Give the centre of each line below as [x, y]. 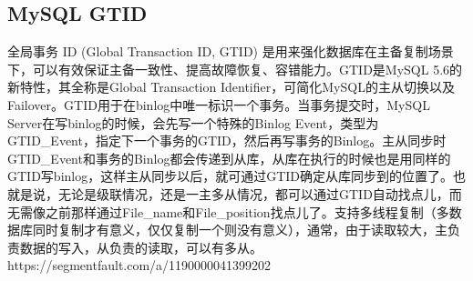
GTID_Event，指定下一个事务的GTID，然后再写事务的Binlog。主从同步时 [227, 140]
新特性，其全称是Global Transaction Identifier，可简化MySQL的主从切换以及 [231, 87]
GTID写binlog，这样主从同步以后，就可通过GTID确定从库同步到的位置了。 [231, 176]
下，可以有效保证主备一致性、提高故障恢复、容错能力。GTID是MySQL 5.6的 [235, 69]
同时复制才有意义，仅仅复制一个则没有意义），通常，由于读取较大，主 [240, 230]
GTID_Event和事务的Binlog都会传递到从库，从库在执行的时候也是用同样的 [229, 158]
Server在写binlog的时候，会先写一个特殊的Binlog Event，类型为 [193, 122]
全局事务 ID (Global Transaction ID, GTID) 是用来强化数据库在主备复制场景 [231, 51]
